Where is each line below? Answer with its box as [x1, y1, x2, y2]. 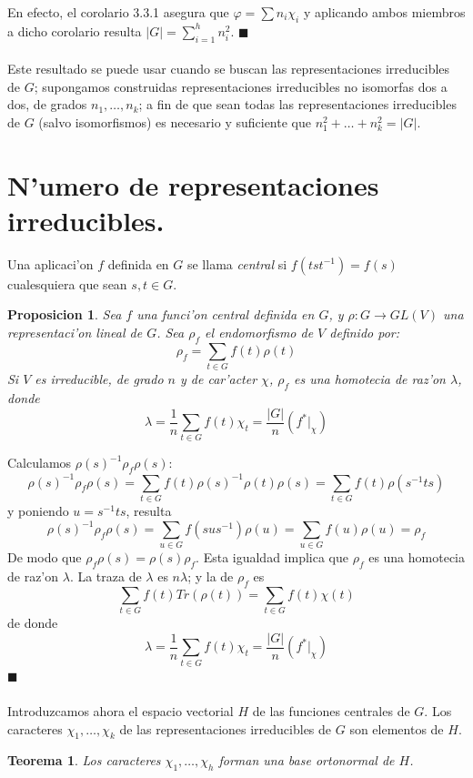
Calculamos [7, 453, 72, 472]
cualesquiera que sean [7, 274, 127, 293]
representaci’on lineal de [7, 323, 143, 342]
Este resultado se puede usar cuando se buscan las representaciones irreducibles [7, 59, 450, 78]
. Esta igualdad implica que [196, 548, 348, 567]
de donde [7, 613, 58, 632]
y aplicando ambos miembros [303, 3, 466, 21]
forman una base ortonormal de [218, 751, 395, 770]
